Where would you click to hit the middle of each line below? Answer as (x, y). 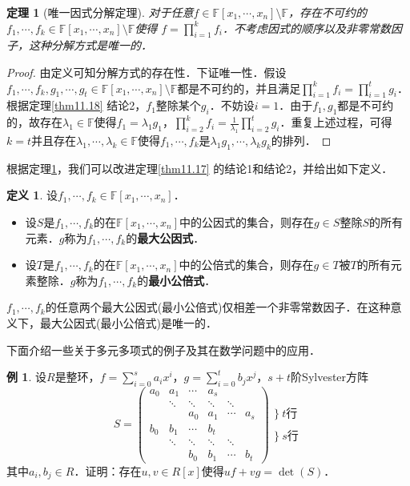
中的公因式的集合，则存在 (247, 221)
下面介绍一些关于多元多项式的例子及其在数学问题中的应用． (163, 349)
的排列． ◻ (301, 140)
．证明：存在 (108, 470)
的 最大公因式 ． (165, 237)
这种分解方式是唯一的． (90, 45)
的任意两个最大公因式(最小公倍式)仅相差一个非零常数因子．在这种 (218, 307)
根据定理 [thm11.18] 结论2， (76, 105)
